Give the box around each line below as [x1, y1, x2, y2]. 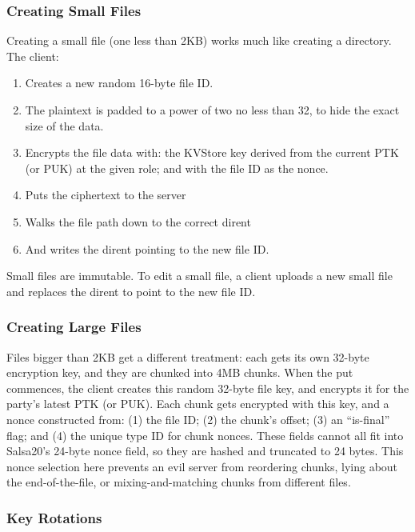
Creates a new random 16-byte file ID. [25, 74, 213, 91]
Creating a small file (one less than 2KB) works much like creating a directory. [6, 32, 392, 49]
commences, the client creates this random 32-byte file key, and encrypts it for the [6, 379, 409, 396]
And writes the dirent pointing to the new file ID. [25, 240, 269, 257]
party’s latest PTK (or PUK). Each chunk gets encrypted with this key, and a [6, 395, 389, 412]
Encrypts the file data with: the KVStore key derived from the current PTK [25, 144, 399, 161]
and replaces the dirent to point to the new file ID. [6, 282, 256, 299]
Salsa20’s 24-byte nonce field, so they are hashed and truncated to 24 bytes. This [6, 442, 404, 459]
